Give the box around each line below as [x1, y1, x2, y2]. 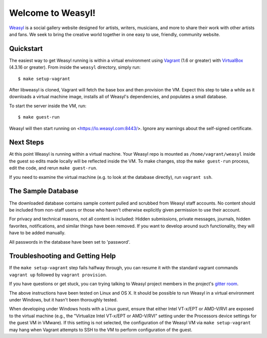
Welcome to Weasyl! [9, 7, 96, 18]
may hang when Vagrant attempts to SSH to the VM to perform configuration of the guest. [9, 327, 192, 333]
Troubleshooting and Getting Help [9, 252, 116, 260]
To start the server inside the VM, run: [9, 103, 87, 109]
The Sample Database [9, 187, 79, 195]
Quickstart [9, 44, 43, 53]
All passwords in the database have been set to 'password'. [9, 239, 131, 245]
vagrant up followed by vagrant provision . [9, 272, 107, 278]
